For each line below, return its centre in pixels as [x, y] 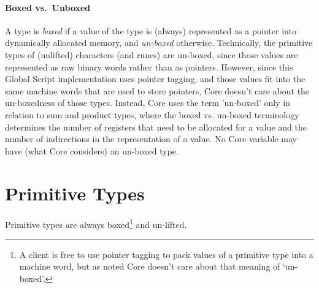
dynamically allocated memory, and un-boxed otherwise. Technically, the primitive [159, 43]
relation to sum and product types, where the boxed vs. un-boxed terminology [152, 114]
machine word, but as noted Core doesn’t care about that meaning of [150, 266]
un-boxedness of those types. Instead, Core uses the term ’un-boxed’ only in [148, 103]
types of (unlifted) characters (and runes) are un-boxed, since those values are [152, 54]
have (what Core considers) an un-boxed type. [92, 150]
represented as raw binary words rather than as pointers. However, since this [149, 66]
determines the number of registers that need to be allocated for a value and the [156, 127]
